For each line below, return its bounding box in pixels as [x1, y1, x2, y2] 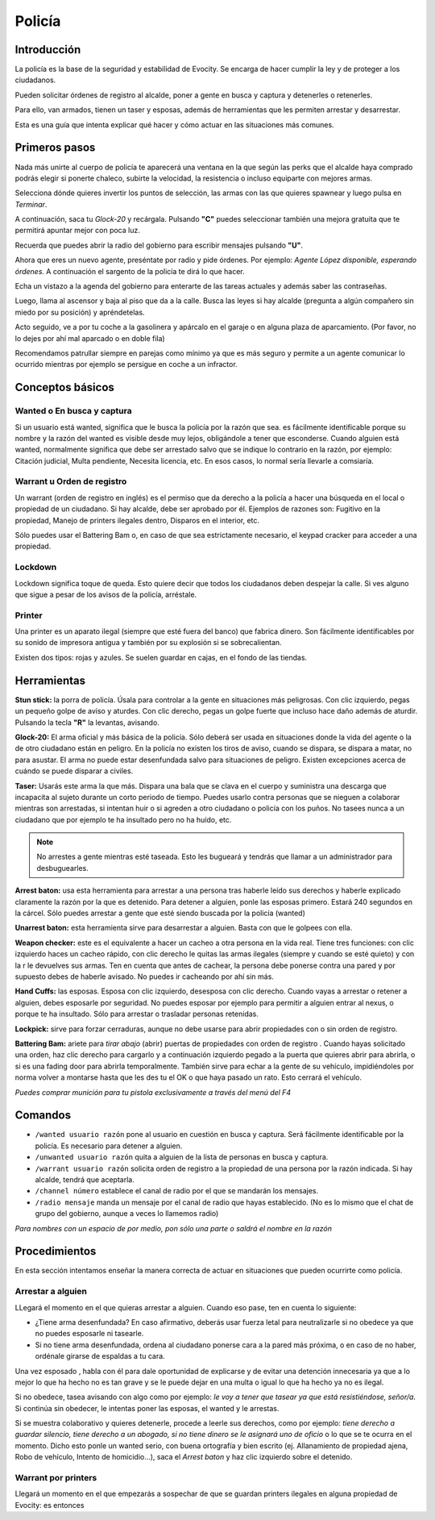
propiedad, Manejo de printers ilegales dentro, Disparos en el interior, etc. [14, 515, 260, 525]
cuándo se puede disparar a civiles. [14, 766, 134, 776]
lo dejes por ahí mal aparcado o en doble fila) [14, 333, 165, 343]
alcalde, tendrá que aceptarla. [35, 1174, 135, 1185]
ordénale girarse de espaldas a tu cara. [35, 1351, 165, 1361]
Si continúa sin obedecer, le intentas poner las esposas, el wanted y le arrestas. [14, 1403, 280, 1413]
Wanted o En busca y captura [14, 406, 132, 417]
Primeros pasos [14, 141, 96, 155]
